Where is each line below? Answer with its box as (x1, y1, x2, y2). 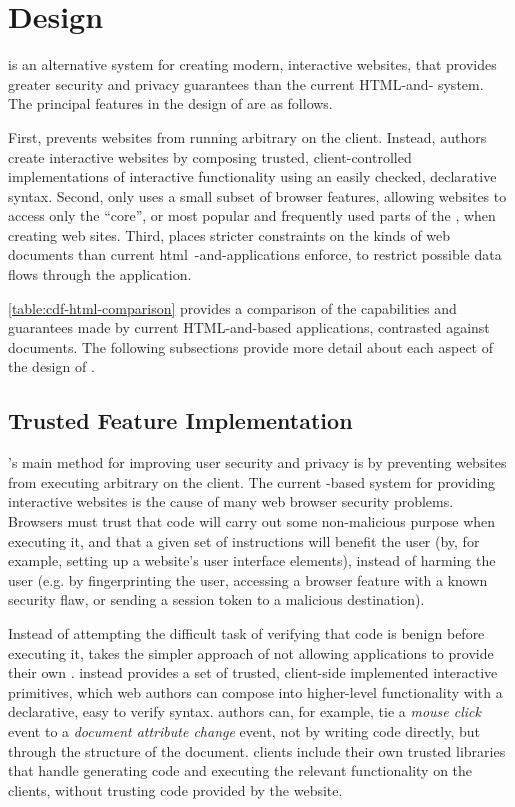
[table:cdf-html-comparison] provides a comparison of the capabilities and (8, 297, 457, 318)
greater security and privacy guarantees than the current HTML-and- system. (8, 73, 484, 94)
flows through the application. (8, 264, 192, 285)
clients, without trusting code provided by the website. (8, 779, 343, 800)
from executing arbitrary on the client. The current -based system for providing (8, 471, 496, 492)
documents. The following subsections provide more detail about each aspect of (8, 336, 493, 357)
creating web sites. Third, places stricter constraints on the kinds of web (8, 224, 451, 245)
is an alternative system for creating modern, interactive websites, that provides (8, 54, 497, 75)
